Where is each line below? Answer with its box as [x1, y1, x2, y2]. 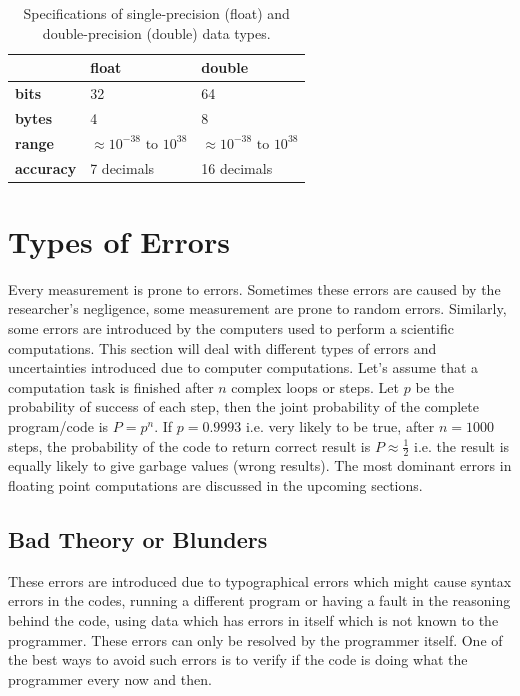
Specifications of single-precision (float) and [23, 3, 290, 23]
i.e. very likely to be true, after [245, 415, 435, 436]
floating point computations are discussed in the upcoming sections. [8, 474, 423, 495]
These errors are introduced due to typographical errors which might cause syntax [8, 570, 512, 591]
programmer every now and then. [8, 668, 212, 689]
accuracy [15, 157, 77, 178]
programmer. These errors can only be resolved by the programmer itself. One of [8, 629, 503, 650]
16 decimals [201, 157, 273, 178]
